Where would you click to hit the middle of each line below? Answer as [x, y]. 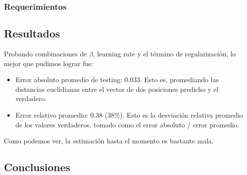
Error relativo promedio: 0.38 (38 [65, 115]
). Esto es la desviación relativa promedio [181, 115]
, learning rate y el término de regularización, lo [164, 54]
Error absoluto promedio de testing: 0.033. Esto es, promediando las [117, 79]
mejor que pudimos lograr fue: [49, 63]
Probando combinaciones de [46, 54]
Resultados [32, 33]
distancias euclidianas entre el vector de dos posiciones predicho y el [117, 89]
